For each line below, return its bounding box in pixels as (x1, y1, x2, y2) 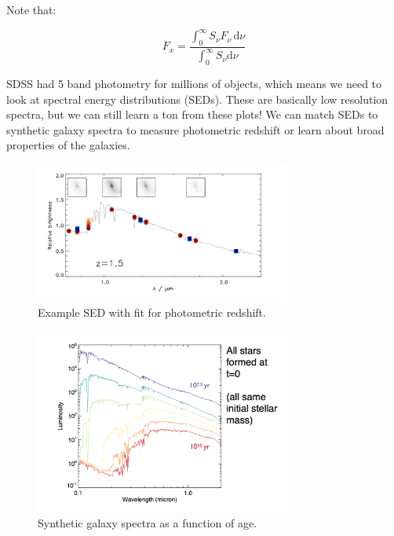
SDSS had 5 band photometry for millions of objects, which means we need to (6, 75, 382, 92)
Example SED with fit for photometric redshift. (38, 304, 266, 320)
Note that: (6, 2, 57, 17)
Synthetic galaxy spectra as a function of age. (38, 514, 257, 530)
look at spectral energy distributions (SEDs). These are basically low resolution (6, 90, 389, 107)
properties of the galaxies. (6, 137, 130, 153)
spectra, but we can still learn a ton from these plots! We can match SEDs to (6, 106, 378, 123)
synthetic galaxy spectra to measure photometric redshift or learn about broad (6, 121, 385, 138)
